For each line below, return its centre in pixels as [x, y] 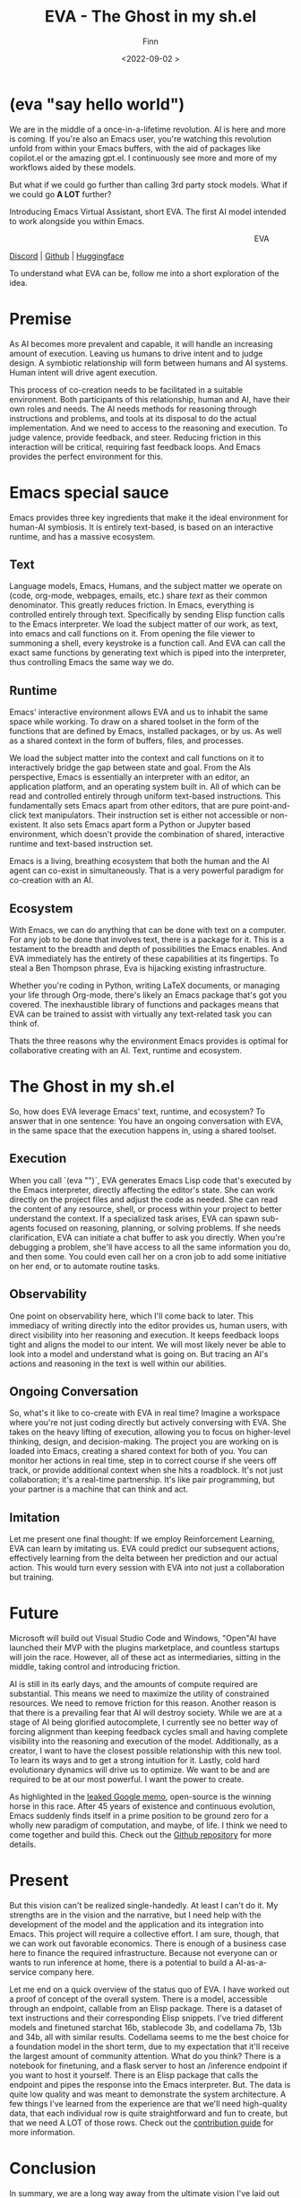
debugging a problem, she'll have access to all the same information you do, [150, 1247]
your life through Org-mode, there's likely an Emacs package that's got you [148, 995]
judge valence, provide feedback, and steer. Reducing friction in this [135, 437]
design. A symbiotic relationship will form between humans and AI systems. [149, 363]
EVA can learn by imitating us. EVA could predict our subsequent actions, [144, 1549]
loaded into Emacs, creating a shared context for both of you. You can [138, 1451]
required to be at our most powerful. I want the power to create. [127, 1779]
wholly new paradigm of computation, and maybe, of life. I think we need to [149, 1825]
